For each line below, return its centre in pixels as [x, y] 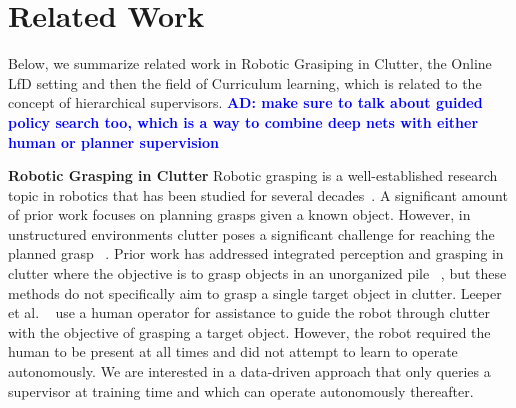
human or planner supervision [114, 141]
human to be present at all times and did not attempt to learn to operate [233, 351]
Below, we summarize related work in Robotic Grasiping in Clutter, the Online [250, 63]
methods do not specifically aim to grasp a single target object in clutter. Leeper [255, 292]
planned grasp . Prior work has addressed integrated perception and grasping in [256, 253]
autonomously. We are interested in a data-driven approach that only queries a [249, 371]
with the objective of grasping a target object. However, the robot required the [249, 331]
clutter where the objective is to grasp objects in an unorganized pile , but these [257, 273]
